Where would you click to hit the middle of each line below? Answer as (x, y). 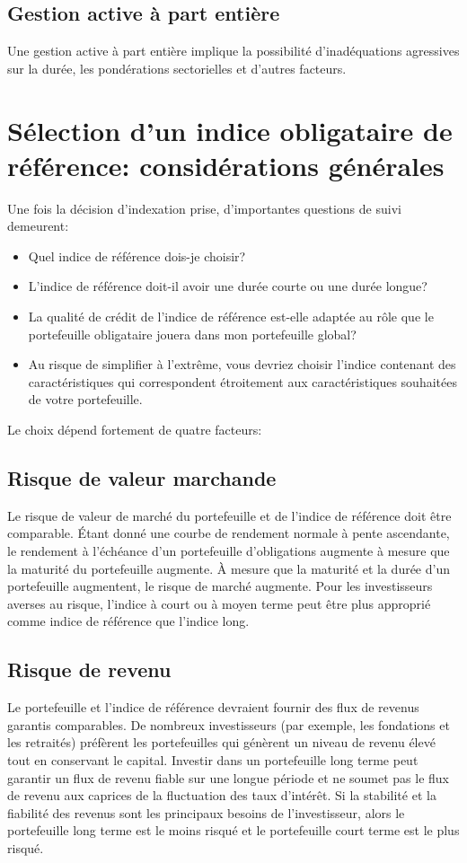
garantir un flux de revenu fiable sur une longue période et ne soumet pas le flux (228, 777)
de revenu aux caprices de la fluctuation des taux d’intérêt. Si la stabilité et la (222, 795)
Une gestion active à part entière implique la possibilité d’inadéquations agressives (233, 51)
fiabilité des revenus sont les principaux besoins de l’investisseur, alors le (206, 812)
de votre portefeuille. (85, 399)
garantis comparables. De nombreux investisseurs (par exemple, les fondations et (229, 724)
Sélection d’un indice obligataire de (230, 130)
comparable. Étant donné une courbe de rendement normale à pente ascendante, (229, 533)
